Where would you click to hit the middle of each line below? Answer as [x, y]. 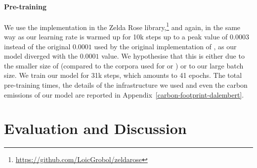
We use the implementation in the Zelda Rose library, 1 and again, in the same [122, 26]
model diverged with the [41, 56]
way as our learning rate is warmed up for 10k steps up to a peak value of [116, 37]
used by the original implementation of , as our [165, 46]
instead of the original [37, 46]
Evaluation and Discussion [95, 128]
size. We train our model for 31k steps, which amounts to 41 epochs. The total [123, 75]
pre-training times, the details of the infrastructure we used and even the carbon [126, 85]
